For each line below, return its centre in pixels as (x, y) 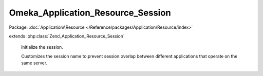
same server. (34, 63)
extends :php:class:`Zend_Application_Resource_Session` (67, 36)
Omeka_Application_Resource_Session (90, 13)
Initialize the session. (42, 47)
